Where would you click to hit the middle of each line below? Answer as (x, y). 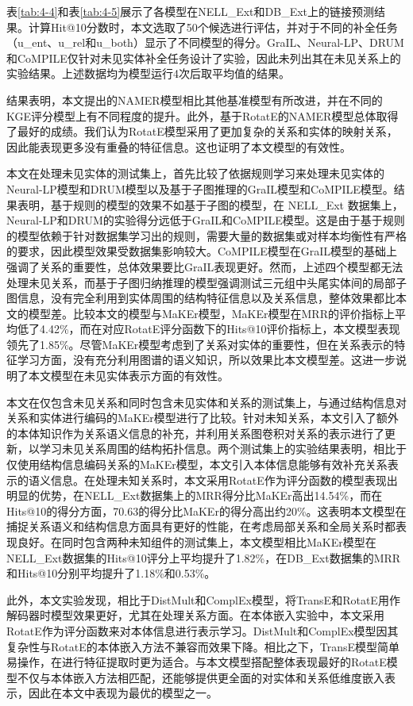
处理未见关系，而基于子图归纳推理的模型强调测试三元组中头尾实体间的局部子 (206, 282)
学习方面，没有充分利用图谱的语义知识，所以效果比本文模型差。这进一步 (206, 360)
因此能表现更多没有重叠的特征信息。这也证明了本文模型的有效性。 (179, 146)
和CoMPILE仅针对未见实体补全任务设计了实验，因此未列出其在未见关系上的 (204, 58)
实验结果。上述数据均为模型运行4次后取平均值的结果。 (148, 73)
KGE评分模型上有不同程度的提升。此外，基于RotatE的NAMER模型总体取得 (203, 115)
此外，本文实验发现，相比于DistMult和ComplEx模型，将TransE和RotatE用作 (203, 599)
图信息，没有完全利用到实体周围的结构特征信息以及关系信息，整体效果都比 (201, 298)
